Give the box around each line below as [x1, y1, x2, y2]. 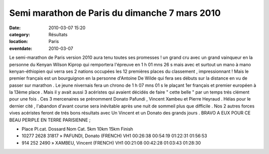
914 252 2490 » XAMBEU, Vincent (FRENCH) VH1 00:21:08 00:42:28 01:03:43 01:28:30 [21, 140, 201, 146]
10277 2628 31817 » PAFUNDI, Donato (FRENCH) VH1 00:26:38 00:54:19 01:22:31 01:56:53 [21, 133, 207, 139]
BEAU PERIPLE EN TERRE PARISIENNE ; [9, 117, 91, 123]
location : [9, 39, 28, 45]
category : [9, 31, 30, 37]
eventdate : [9, 45, 32, 51]
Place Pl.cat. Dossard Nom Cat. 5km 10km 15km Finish [21, 126, 134, 132]
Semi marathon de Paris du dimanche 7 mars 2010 [9, 7, 221, 18]
